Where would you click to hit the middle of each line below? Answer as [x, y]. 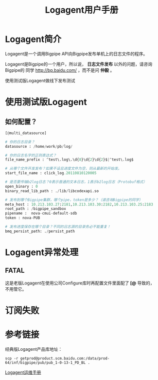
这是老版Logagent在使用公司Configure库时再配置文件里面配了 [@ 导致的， [80, 283]
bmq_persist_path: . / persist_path [40, 231]
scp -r [12, 358]
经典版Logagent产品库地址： [34, 349]
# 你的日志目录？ [20, 142]
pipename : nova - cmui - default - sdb [41, 213]
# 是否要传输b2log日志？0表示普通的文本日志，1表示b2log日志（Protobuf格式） [76, 182]
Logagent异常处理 [42, 252]
